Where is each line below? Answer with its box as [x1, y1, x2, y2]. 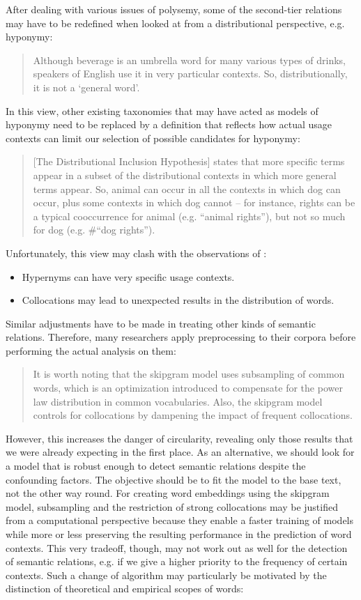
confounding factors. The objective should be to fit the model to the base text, [6, 472, 341, 486]
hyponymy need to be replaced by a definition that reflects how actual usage [6, 117, 332, 132]
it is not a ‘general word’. [33, 79, 140, 94]
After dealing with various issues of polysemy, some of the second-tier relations [6, 2, 342, 16]
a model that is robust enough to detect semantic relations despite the [6, 459, 306, 473]
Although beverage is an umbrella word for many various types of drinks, [33, 52, 346, 67]
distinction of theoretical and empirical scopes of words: [6, 581, 244, 596]
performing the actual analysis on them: [6, 343, 176, 357]
